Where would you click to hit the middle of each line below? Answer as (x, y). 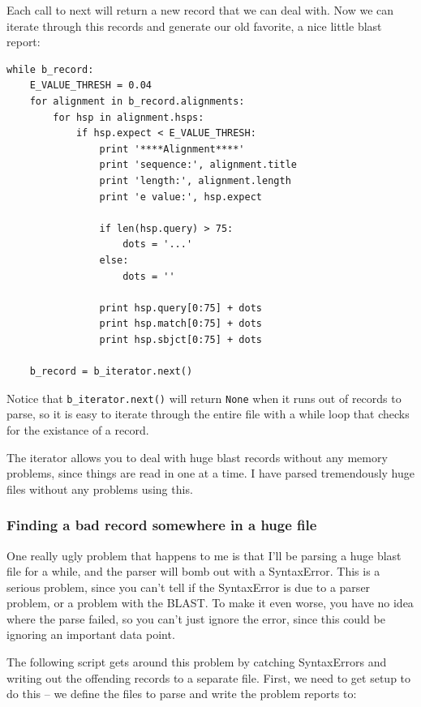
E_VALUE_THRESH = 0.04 (90, 86)
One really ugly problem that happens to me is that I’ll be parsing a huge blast (204, 555)
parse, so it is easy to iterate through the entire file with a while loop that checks (208, 414)
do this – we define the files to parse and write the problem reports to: (182, 694)
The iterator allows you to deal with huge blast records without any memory (197, 457)
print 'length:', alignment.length (195, 180)
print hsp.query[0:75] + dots (180, 308)
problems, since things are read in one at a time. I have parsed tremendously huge (210, 473)
